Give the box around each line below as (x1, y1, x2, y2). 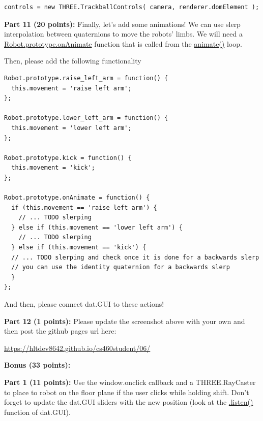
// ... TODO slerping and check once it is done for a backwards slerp (11, 253, 259, 261)
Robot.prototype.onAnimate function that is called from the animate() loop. (4, 38, 242, 49)
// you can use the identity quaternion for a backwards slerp (11, 264, 230, 271)
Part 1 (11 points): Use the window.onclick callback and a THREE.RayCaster (4, 377, 256, 387)
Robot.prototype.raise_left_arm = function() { (4, 74, 168, 82)
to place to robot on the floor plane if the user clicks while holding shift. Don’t (4, 386, 249, 397)
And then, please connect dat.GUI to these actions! (4, 299, 164, 309)
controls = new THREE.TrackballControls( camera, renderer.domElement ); (4, 4, 259, 11)
